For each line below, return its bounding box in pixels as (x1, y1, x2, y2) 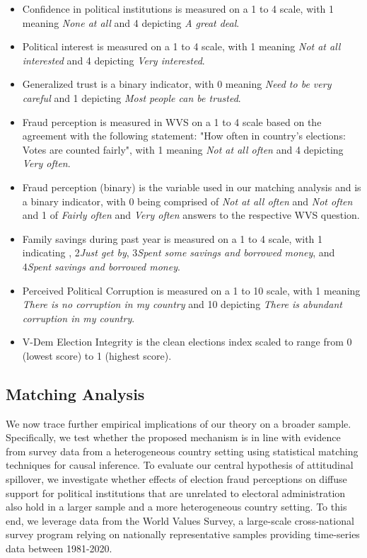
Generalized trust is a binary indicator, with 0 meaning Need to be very (22, 76, 332, 91)
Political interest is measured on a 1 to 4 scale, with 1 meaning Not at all (22, 39, 341, 54)
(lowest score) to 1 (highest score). (22, 348, 172, 363)
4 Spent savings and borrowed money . (22, 258, 180, 273)
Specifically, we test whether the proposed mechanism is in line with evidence (6, 430, 341, 445)
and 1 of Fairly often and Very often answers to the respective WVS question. (22, 207, 360, 222)
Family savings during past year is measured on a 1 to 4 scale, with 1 (22, 231, 323, 246)
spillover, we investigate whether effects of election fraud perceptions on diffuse (6, 472, 347, 486)
